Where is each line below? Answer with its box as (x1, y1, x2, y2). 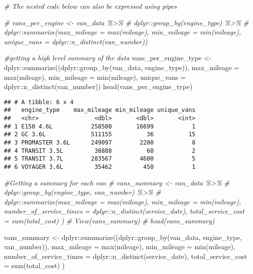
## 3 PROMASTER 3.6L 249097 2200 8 (4, 139, 196, 146)
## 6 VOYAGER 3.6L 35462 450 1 (4, 164, 196, 170)
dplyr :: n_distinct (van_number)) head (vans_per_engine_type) (4, 81, 193, 91)
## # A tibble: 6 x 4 (4, 98, 74, 106)
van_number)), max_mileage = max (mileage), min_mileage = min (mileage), (4, 241, 235, 252)
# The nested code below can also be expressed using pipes (4, 1, 177, 11)
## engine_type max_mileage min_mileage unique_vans (4, 107, 196, 114)
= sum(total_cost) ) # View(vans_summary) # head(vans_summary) (4, 216, 215, 226)
